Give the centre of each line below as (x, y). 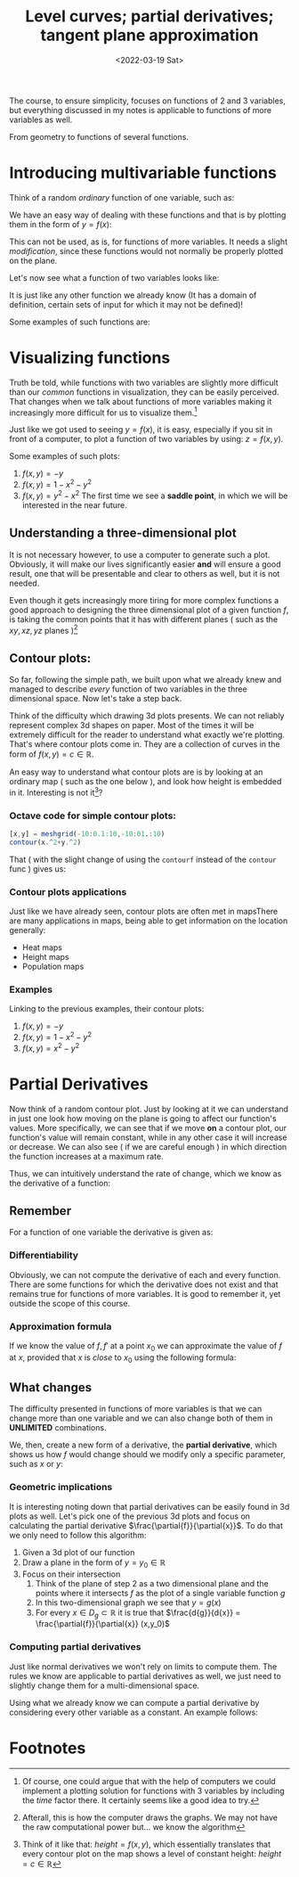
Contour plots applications (68, 891)
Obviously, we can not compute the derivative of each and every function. (145, 1275)
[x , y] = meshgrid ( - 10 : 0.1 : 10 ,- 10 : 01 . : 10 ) (87, 834)
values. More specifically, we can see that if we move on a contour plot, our (148, 1127)
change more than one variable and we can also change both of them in (141, 1418)
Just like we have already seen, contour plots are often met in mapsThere (144, 912)
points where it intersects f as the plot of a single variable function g (160, 1593)
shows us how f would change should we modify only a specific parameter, (148, 1455)
